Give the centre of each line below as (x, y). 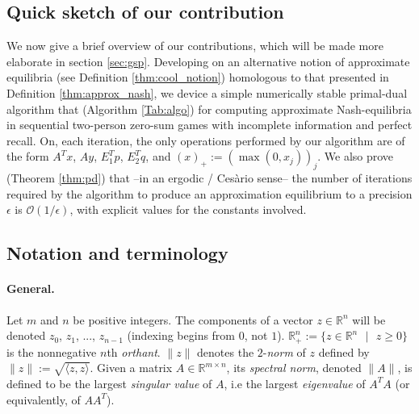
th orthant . (134, 351)
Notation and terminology (117, 253)
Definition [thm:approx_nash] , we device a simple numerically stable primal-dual (207, 92)
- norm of (284, 351)
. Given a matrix (131, 368)
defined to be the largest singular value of (109, 383)
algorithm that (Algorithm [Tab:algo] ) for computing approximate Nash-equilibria (209, 109)
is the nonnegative (52, 351)
